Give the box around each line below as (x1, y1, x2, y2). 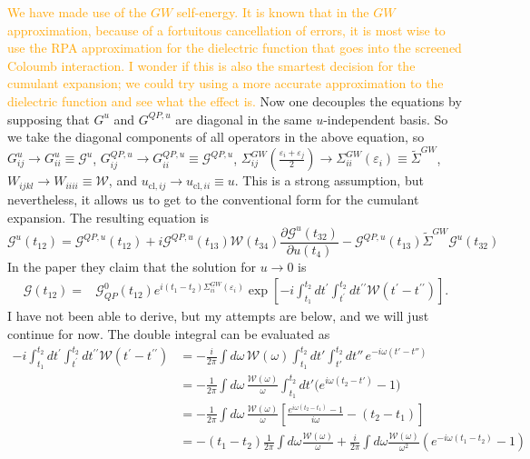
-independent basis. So (323, 109, 448, 128)
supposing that (7, 109, 90, 128)
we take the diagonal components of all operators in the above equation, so (7, 127, 425, 146)
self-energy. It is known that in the (176, 3, 369, 21)
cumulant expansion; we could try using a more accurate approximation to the (7, 74, 444, 93)
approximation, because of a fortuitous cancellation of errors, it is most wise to (7, 20, 446, 39)
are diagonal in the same (175, 109, 312, 128)
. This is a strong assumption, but (234, 171, 424, 190)
